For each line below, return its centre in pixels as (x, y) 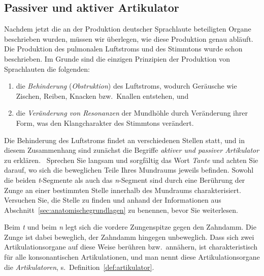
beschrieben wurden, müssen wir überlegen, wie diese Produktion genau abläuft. (129, 38)
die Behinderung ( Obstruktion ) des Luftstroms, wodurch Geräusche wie (126, 86)
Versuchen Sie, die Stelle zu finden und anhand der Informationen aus (113, 200)
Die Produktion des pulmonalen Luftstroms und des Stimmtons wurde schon (123, 49)
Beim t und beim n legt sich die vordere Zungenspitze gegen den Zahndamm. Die (130, 227)
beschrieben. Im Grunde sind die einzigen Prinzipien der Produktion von (117, 58)
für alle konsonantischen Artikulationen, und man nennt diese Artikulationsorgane (132, 257)
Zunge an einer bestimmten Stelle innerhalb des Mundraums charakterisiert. (123, 190)
